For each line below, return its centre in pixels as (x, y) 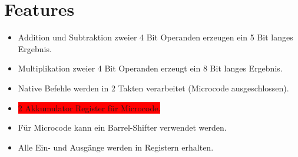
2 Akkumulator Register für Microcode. (89, 107)
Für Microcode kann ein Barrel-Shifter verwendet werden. (122, 127)
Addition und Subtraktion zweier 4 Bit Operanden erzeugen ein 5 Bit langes (155, 37)
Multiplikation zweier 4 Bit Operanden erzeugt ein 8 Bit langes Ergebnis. (150, 68)
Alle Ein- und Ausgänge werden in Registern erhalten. (116, 147)
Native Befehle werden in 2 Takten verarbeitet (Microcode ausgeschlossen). (153, 88)
